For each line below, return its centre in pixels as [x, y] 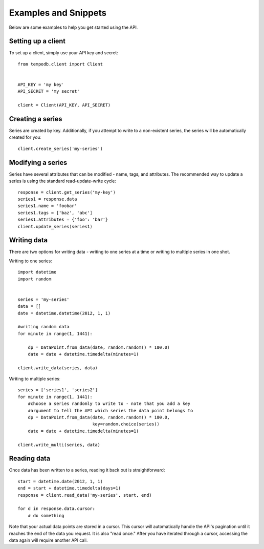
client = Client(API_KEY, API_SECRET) [64, 105]
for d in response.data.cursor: [56, 509]
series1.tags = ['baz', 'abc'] [55, 213]
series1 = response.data [47, 199]
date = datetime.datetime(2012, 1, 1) [64, 313]
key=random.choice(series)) [126, 424]
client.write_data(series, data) [58, 368]
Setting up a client [37, 41]
